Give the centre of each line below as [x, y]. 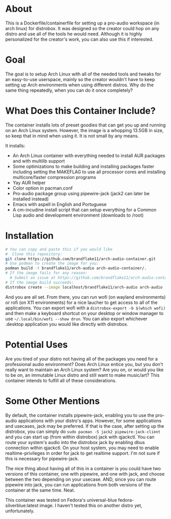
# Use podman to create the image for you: [52, 264]
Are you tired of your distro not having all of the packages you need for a [81, 359]
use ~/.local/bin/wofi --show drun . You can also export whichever [76, 319]
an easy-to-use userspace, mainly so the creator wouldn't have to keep [80, 79]
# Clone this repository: [34, 254]
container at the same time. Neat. [40, 490]
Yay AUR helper [29, 183]
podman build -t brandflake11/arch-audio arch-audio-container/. [76, 268]
